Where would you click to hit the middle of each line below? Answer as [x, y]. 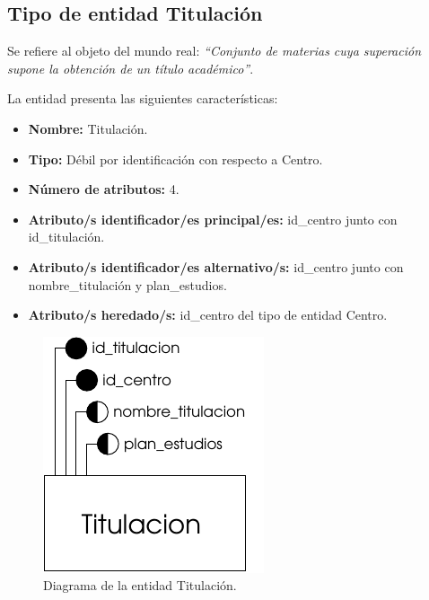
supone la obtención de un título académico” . [131, 68]
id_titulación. [66, 237]
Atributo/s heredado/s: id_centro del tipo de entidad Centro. [208, 315]
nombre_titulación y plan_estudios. [127, 284]
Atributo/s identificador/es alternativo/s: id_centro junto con [216, 266]
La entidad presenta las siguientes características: [143, 98]
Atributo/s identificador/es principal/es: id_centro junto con [213, 219]
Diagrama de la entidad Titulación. [140, 585]
